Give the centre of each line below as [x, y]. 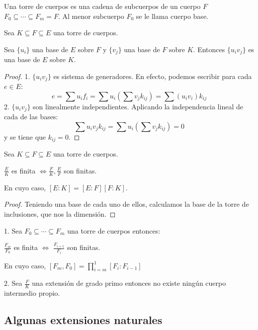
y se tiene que [25, 136]
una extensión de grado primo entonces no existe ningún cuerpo [129, 283]
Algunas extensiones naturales [83, 320]
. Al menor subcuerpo [91, 16]
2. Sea [13, 283]
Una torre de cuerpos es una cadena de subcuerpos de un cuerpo [102, 6]
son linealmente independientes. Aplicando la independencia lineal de [138, 106]
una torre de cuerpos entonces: [114, 230]
